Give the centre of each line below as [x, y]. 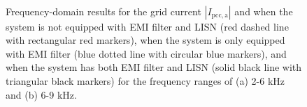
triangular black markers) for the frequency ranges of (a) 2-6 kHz [145, 80]
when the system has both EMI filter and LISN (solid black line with [154, 67]
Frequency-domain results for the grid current [103, 11]
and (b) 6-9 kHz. [41, 94]
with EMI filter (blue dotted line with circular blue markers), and [146, 53]
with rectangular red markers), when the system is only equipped [145, 40]
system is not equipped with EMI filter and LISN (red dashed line [147, 26]
